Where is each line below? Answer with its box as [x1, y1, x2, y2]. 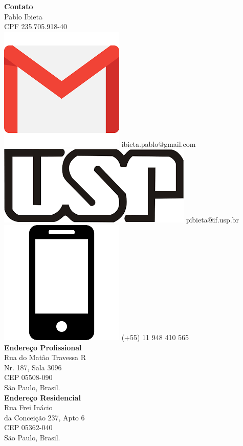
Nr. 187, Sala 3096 [4, 362, 62, 372]
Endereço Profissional [4, 342, 82, 352]
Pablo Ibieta [4, 11, 42, 21]
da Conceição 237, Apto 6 [4, 412, 85, 422]
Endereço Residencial [4, 392, 81, 403]
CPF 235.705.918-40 [4, 21, 67, 32]
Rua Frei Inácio [4, 402, 53, 413]
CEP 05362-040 [4, 422, 53, 433]
